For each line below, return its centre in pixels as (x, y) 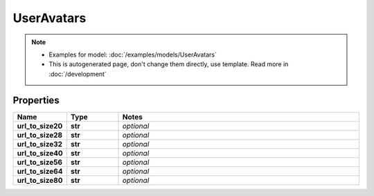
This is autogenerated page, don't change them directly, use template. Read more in (169, 64)
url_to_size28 (39, 135)
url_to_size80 (40, 180)
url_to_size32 (39, 144)
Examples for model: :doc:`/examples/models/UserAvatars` (133, 55)
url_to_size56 (39, 162)
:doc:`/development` (78, 74)
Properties (36, 100)
